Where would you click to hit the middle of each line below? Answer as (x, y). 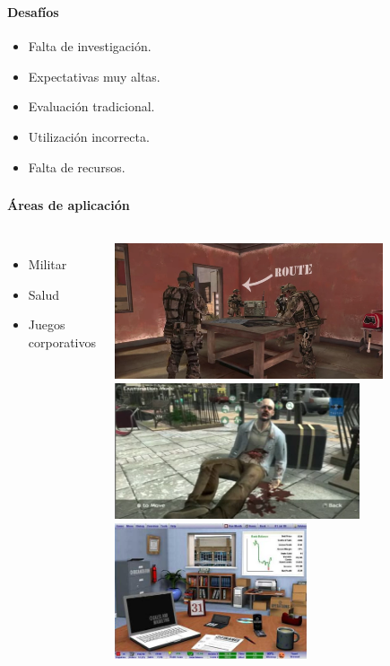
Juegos (47, 324)
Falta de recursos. (77, 166)
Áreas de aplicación (69, 205)
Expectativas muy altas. (94, 76)
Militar (48, 264)
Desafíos (33, 11)
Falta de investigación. (90, 46)
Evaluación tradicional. (91, 106)
